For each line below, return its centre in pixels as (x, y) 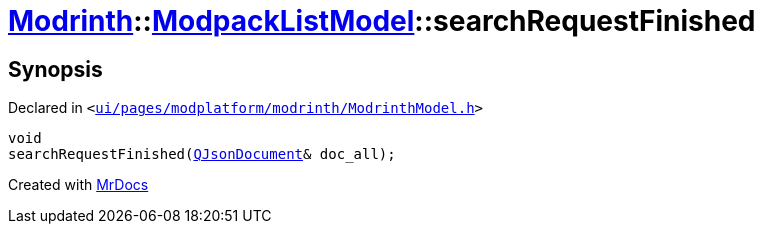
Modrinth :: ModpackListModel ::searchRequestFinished (382, 21)
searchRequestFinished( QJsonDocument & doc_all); (202, 154)
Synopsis (55, 69)
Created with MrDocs (78, 185)
